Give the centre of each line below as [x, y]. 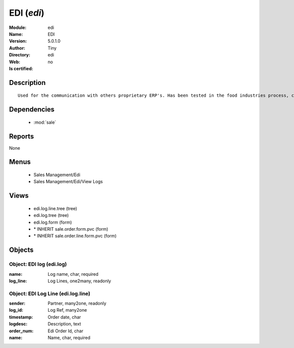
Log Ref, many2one [67, 310]
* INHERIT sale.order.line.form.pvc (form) [75, 236]
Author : [17, 48]
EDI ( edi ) [27, 13]
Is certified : [21, 68]
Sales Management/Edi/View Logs [68, 182]
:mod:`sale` [45, 122]
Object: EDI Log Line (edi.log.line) [50, 294]
